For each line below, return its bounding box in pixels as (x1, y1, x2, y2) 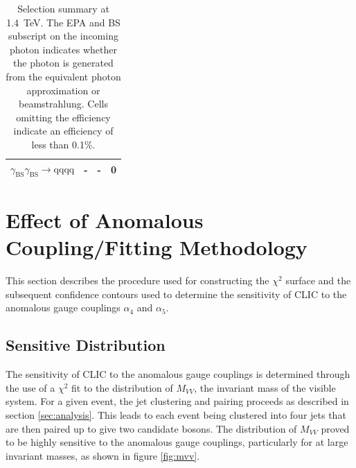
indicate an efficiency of (13, 123, 114, 138)
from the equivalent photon (6, 69, 121, 83)
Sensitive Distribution (6, 334, 166, 356)
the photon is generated (13, 55, 114, 70)
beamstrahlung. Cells (19, 96, 108, 111)
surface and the (285, 273, 351, 288)
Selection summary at (17, 1, 109, 15)
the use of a (6, 380, 55, 395)
